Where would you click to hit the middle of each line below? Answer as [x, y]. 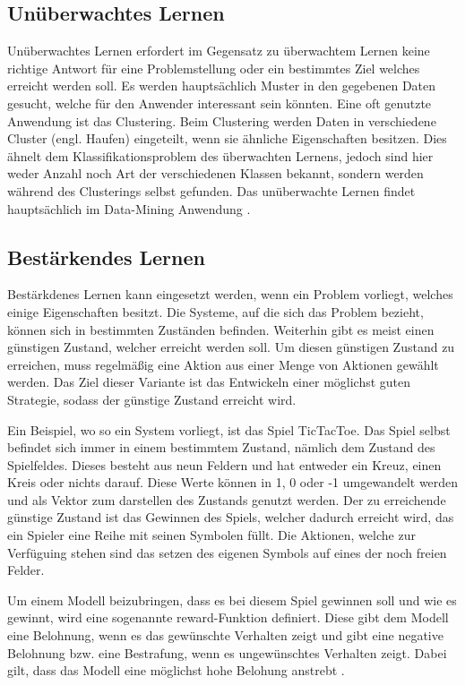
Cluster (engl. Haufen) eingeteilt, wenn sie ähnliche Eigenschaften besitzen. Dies [227, 138]
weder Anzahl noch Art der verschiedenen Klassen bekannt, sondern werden [215, 173]
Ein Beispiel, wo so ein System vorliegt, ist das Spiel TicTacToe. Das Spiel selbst [229, 429]
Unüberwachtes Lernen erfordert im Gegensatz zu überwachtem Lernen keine [219, 51]
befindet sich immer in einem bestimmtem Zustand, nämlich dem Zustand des [221, 447]
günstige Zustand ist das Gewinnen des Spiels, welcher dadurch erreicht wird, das [231, 517]
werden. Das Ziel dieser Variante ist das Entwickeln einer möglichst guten [209, 382]
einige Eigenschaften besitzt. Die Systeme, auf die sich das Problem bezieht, [215, 311]
